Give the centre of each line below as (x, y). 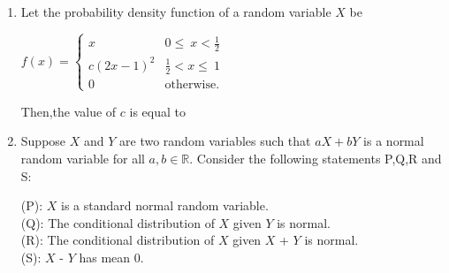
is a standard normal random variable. (165, 205)
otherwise (190, 84)
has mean (105, 258)
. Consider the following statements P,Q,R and (316, 159)
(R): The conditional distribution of (118, 240)
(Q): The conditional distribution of (118, 222)
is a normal (394, 141)
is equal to (157, 111)
